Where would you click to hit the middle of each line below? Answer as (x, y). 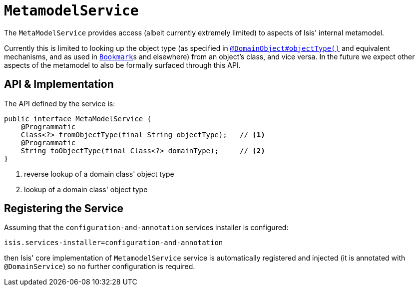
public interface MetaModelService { (78, 119)
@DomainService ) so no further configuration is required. (100, 267)
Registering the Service (64, 209)
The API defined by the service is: (60, 103)
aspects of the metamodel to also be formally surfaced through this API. (122, 65)
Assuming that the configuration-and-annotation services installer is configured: (146, 228)
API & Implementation (59, 84)
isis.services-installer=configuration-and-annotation (114, 243)
